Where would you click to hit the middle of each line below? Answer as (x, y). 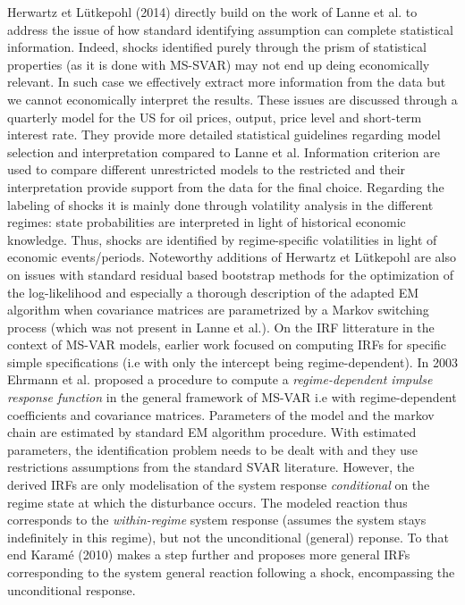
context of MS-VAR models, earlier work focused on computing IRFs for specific (227, 345)
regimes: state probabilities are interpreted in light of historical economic (207, 222)
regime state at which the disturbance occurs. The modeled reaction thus (207, 502)
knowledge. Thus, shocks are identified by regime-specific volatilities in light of (222, 239)
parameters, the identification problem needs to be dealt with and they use (212, 449)
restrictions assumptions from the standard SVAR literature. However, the (211, 467)
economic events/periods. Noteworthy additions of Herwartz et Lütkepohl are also (232, 257)
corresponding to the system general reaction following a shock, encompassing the (231, 572)
